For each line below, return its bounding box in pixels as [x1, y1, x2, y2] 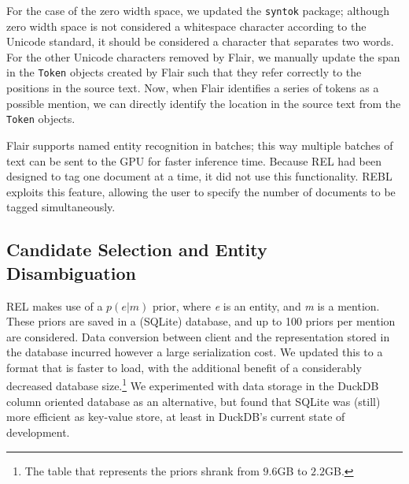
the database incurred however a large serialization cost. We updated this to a [6, 344, 383, 360]
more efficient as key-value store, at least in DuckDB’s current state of [6, 408, 345, 425]
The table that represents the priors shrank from [24, 462, 260, 478]
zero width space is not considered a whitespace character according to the [6, 17, 367, 34]
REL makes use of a [6, 297, 103, 314]
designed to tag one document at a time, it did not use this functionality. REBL [6, 168, 392, 184]
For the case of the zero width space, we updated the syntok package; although [6, 2, 390, 18]
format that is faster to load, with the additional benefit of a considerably [6, 359, 362, 375]
